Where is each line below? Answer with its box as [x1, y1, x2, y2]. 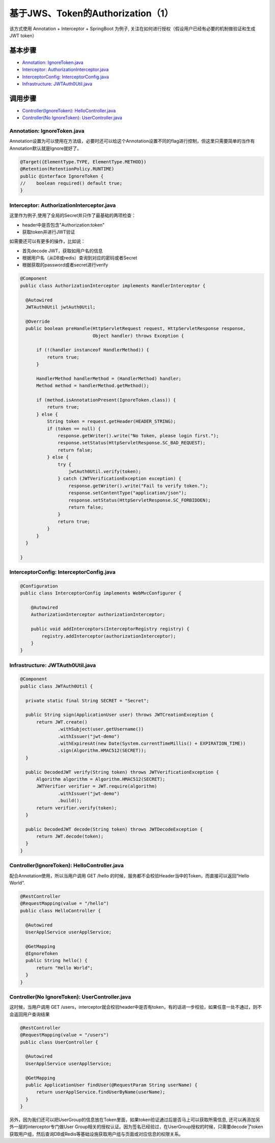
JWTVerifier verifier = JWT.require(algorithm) [36, 783, 157, 789]
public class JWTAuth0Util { [20, 683, 93, 689]
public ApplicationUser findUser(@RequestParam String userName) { [25, 1082, 198, 1088]
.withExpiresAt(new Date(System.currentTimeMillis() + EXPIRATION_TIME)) [58, 741, 246, 746]
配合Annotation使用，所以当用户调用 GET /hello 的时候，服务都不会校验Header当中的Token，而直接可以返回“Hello [9, 872, 250, 878]
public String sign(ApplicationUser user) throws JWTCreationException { [25, 712, 214, 718]
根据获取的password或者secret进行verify [22, 262, 108, 268]
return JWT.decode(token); [36, 834, 104, 840]
